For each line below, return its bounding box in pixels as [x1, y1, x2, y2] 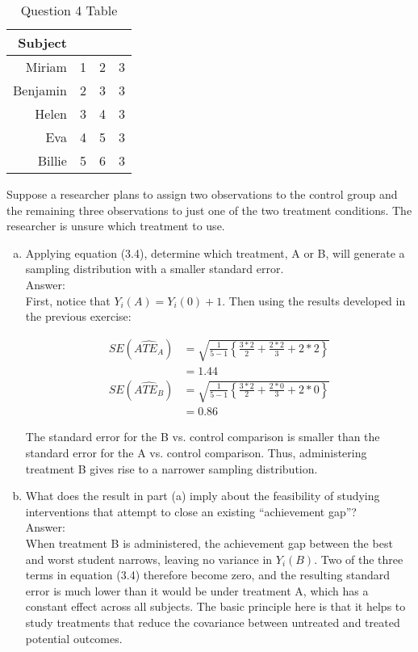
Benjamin [13, 81, 67, 99]
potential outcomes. [25, 629, 123, 646]
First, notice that [25, 292, 111, 309]
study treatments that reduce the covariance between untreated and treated [25, 613, 400, 630]
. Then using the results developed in [222, 292, 406, 309]
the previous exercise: [25, 308, 132, 325]
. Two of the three [314, 550, 403, 567]
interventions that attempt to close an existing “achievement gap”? [25, 503, 357, 519]
